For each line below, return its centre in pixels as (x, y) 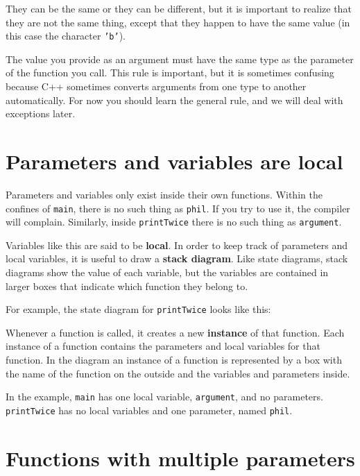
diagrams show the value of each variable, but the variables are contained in (167, 272)
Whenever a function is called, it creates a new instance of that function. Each (175, 332)
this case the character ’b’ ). (66, 36)
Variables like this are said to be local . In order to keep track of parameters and (177, 245)
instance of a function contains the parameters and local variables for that (163, 346)
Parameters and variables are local (174, 161)
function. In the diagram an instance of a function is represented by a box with (174, 360)
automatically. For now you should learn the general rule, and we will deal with (174, 100)
